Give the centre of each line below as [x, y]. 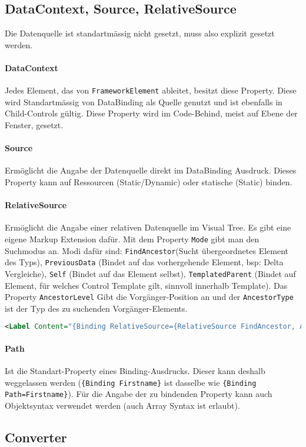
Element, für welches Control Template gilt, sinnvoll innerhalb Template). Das [146, 285]
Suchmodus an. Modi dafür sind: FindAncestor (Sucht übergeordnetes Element [147, 250]
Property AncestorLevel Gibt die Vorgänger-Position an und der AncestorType [149, 297]
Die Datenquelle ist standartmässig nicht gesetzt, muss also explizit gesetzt [140, 33]
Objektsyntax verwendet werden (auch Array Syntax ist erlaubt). [122, 406]
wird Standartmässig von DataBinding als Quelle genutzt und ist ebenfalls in [144, 101]
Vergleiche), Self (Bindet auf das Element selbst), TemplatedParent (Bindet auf [150, 273]
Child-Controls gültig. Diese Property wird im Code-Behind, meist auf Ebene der [151, 113]
